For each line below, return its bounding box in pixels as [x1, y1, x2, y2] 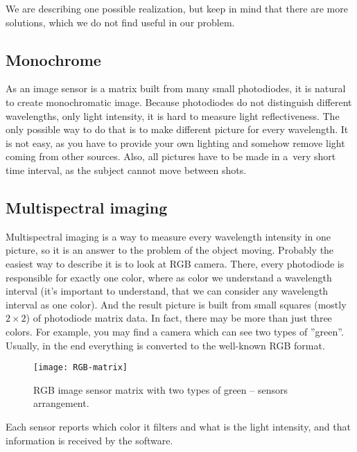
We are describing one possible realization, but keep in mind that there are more [6, 1, 348, 15]
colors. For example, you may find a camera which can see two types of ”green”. [6, 324, 344, 338]
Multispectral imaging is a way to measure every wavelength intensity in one [6, 229, 331, 243]
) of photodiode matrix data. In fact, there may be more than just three [26, 311, 332, 325]
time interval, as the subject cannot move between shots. [6, 162, 247, 177]
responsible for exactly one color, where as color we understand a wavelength [6, 270, 332, 284]
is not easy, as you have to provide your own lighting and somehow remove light [6, 135, 345, 150]
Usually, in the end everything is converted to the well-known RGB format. [6, 338, 325, 352]
